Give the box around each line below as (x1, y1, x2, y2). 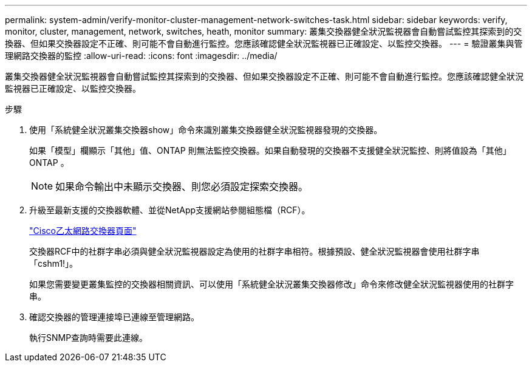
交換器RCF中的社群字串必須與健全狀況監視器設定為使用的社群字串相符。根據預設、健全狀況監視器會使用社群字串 (29, 246, 480, 256)
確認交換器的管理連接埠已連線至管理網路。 (29, 312, 199, 322)
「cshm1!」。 (29, 258, 78, 269)
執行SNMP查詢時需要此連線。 (29, 332, 148, 343)
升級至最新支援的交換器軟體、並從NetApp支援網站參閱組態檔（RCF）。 (29, 205, 310, 215)
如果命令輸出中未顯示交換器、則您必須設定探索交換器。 (55, 180, 309, 193)
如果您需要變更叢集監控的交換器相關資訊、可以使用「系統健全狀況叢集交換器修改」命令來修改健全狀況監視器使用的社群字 (29, 279, 514, 289)
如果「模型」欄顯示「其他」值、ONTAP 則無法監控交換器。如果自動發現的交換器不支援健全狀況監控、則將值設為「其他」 (29, 145, 511, 156)
